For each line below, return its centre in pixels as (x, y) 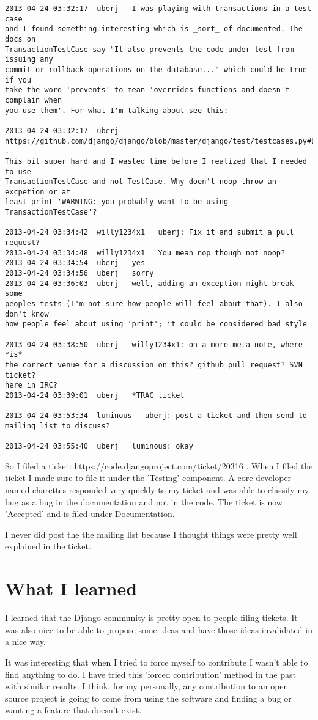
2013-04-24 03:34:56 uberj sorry (79, 274)
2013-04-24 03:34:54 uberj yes (75, 263)
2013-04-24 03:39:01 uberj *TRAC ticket (95, 395)
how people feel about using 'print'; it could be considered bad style (156, 324)
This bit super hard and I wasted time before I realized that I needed (156, 161)
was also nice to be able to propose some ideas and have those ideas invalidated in (159, 629)
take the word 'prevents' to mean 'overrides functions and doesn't (147, 90)
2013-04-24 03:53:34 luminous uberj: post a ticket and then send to (156, 416)
